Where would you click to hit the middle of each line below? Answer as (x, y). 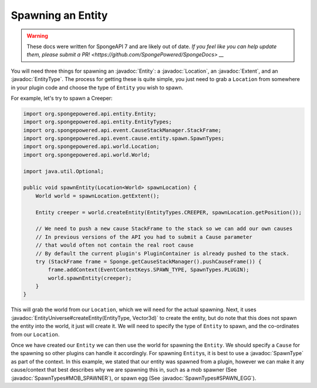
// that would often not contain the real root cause (114, 245)
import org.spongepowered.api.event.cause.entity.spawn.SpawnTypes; (124, 139)
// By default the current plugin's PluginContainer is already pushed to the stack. (163, 253)
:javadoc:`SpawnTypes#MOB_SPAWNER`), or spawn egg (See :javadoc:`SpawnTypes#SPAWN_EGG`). (134, 378)
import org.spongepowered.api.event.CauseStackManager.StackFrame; (122, 130)
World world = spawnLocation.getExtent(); (97, 196)
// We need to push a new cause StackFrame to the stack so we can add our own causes (164, 229)
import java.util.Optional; (63, 171)
